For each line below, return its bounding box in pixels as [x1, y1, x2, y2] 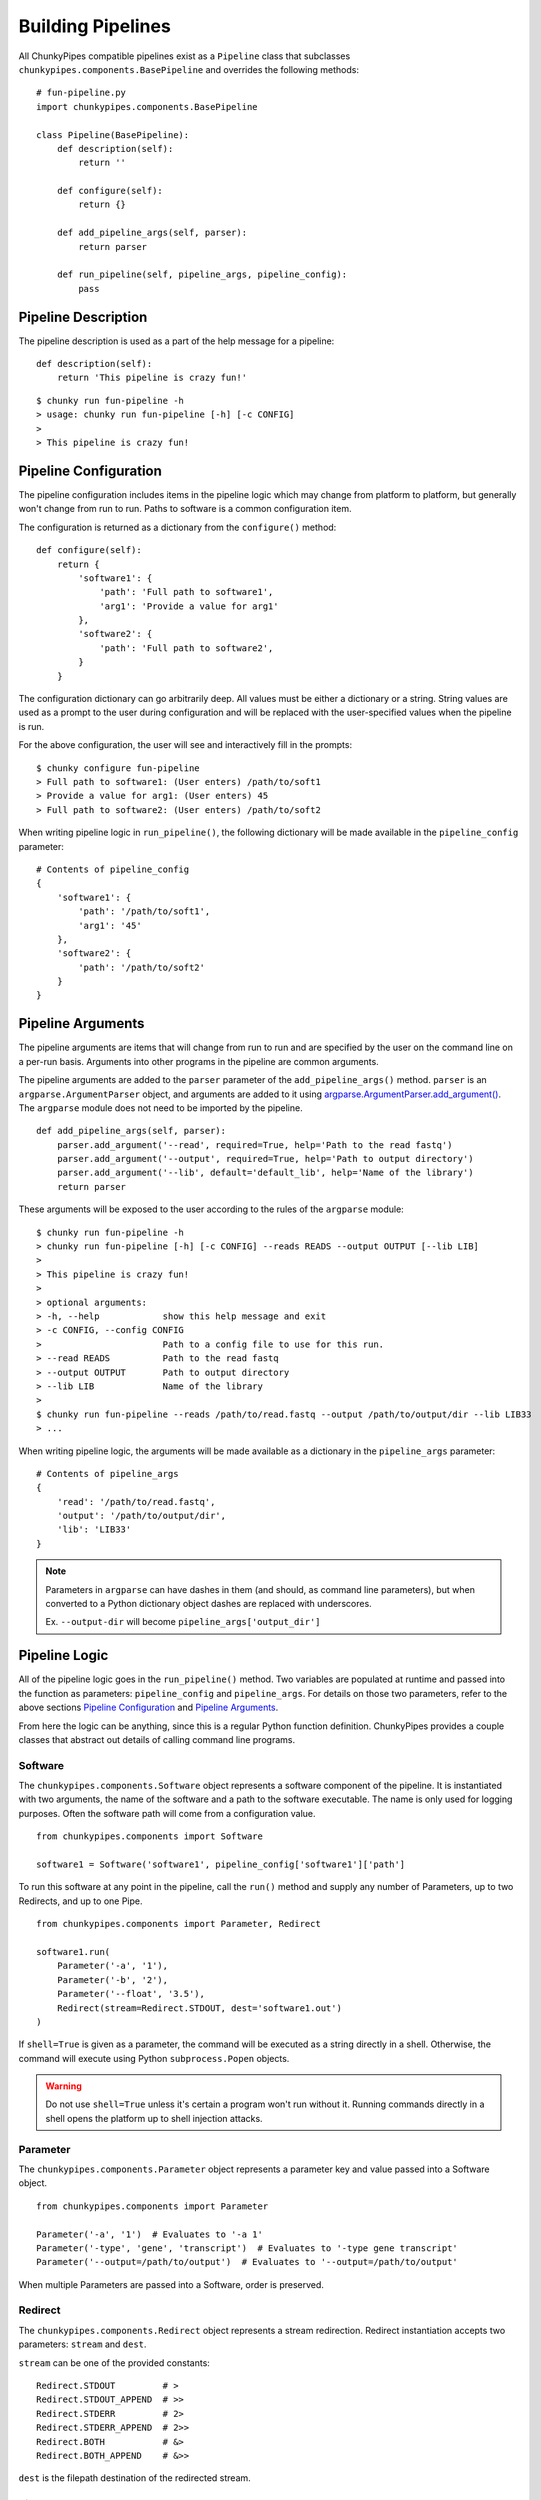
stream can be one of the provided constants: [18, 2356, 210, 2369]
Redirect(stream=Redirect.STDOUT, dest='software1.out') [56, 2002, 342, 2014]
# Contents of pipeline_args [36, 1468, 179, 1479]
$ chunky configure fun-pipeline [36, 762, 200, 774]
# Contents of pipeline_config [36, 863, 190, 875]
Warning [45, 2080, 82, 2092]
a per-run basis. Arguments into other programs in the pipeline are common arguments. [18, 1055, 379, 1067]
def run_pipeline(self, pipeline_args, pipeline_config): [56, 269, 348, 280]
